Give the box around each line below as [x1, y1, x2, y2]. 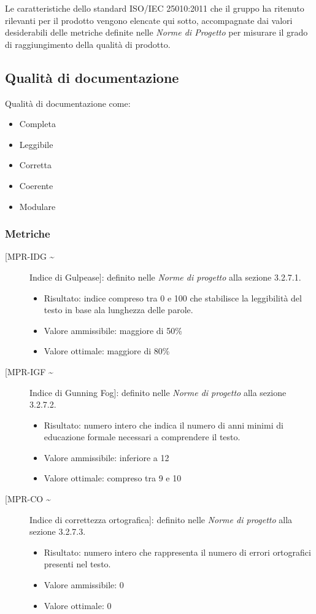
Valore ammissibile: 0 [44, 578, 124, 591]
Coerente [19, 179, 53, 192]
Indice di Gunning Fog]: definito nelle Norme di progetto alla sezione [29, 386, 287, 398]
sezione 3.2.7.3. [29, 525, 86, 538]
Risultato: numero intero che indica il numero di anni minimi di [44, 418, 283, 431]
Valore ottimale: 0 [44, 599, 112, 612]
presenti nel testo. [44, 558, 111, 570]
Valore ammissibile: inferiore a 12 [44, 451, 169, 464]
